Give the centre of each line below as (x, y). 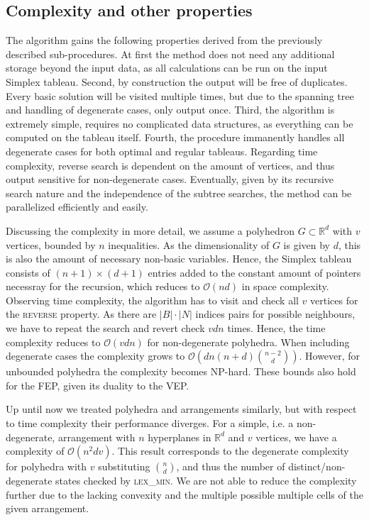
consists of (28, 272)
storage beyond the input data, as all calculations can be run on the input (167, 68)
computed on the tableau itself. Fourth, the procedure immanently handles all (175, 137)
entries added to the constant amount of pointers (254, 272)
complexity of (35, 451)
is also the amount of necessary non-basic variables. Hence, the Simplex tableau (179, 259)
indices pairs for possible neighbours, (275, 314)
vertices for (334, 300)
